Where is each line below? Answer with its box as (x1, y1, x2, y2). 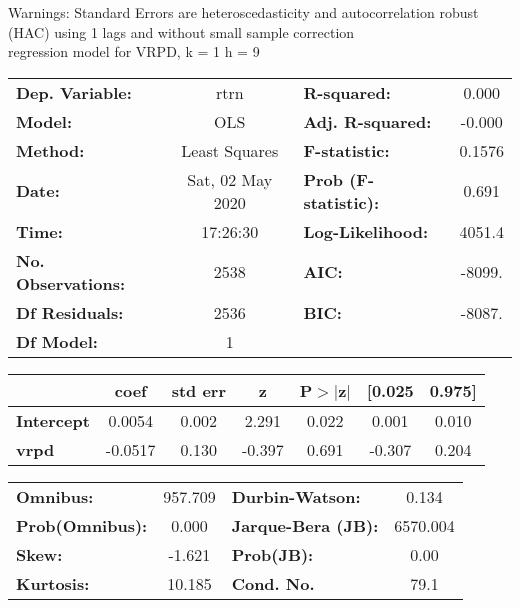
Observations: (16, 271, 126, 295)
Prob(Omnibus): (16, 513, 148, 537)
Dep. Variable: (16, 80, 132, 104)
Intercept (16, 408, 90, 432)
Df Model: (16, 329, 98, 353)
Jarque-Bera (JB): (231, 513, 379, 537)
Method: (16, 138, 85, 162)
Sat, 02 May (187, 167, 273, 191)
